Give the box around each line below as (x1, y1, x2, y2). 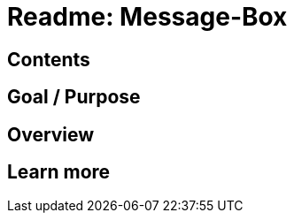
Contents (7, 48, 90, 71)
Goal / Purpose (7, 86, 141, 109)
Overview (7, 123, 95, 146)
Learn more (7, 161, 111, 184)
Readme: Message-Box (7, 2, 288, 32)
